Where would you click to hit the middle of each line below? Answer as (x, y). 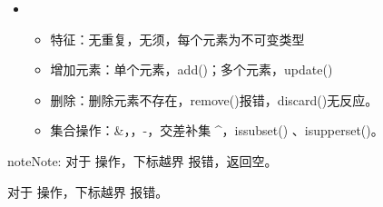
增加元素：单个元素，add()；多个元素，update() (191, 69)
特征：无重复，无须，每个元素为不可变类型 (177, 39)
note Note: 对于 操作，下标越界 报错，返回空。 (142, 160)
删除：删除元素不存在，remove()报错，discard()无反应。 (214, 99)
